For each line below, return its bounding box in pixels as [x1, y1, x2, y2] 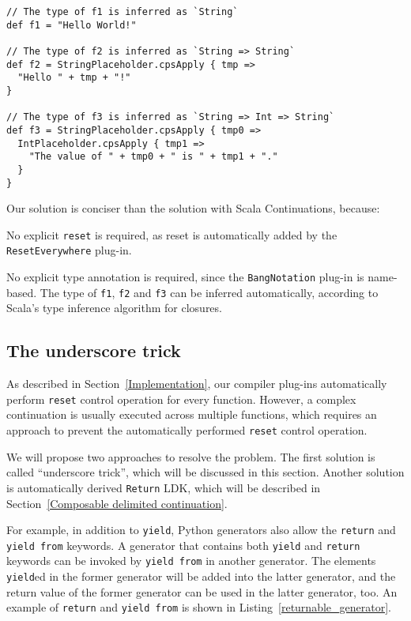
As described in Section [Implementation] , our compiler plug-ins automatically [6, 375, 387, 392]
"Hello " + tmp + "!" [17, 72, 131, 84]
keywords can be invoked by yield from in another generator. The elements [6, 552, 376, 569]
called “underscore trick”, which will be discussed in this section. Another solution [6, 464, 405, 480]
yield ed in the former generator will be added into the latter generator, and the [6, 568, 396, 585]
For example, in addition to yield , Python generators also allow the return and [6, 521, 396, 538]
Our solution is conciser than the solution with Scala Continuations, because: [6, 200, 380, 216]
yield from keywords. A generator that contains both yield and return [6, 536, 360, 553]
